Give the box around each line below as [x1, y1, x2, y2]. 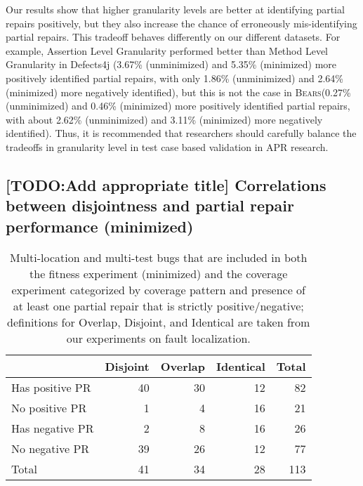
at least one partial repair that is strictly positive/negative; [13, 297, 304, 314]
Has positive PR [11, 379, 91, 395]
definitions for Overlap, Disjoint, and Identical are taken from [7, 313, 310, 330]
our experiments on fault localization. [66, 329, 251, 346]
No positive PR [11, 399, 87, 416]
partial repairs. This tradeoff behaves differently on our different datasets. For [6, 29, 341, 44]
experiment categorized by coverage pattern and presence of [11, 281, 305, 298]
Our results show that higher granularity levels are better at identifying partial [6, 2, 345, 16]
